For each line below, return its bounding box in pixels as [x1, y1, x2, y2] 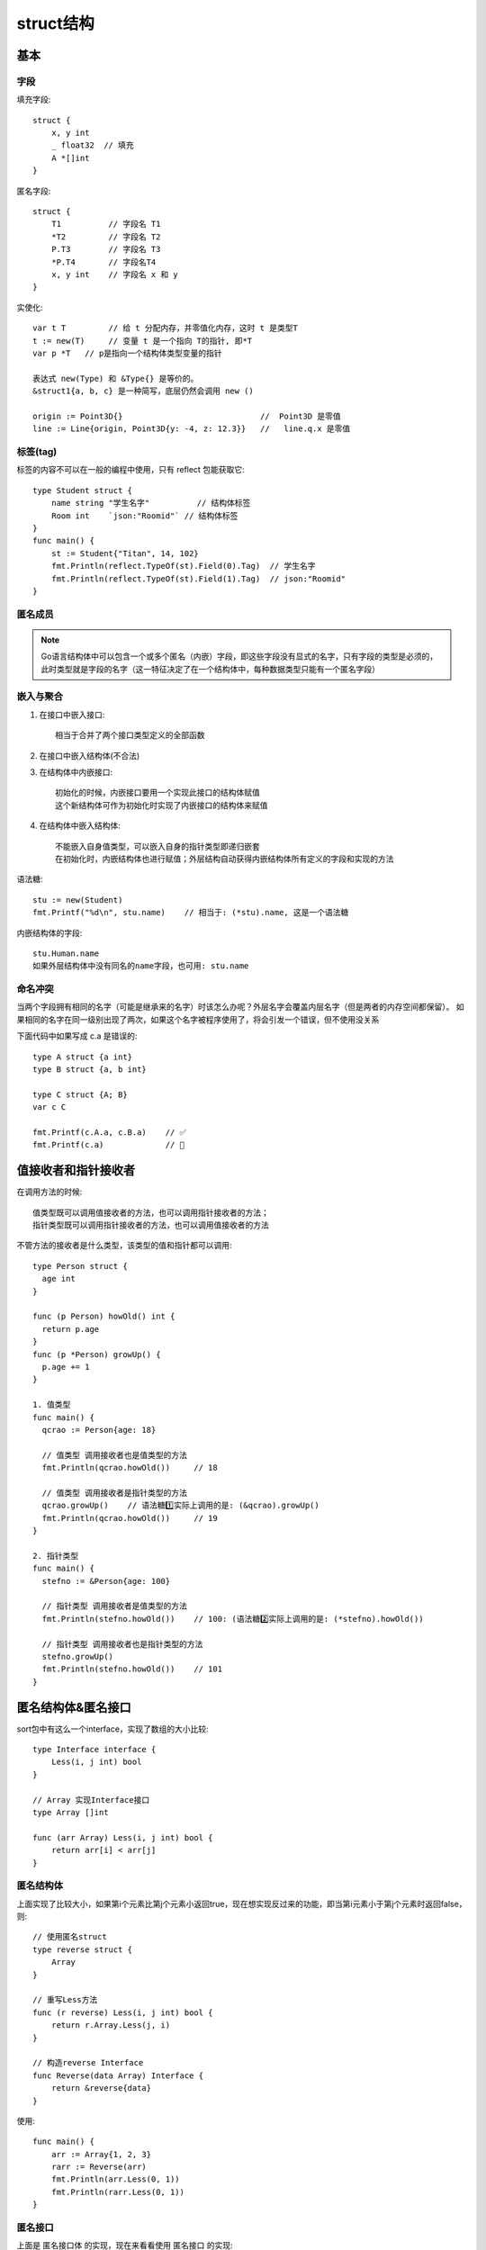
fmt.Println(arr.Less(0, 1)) [50, 2174, 180, 2184]
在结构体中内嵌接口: [39, 767, 113, 778]
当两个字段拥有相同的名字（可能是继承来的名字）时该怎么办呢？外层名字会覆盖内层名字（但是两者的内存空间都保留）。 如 [16, 1002, 464, 1012]
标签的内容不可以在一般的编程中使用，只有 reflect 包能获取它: [16, 464, 245, 475]
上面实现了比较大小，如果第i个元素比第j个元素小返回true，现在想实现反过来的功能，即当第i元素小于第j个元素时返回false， [16, 1898, 467, 1909]
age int [41, 1273, 76, 1284]
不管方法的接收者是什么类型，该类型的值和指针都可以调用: [16, 1240, 233, 1251]
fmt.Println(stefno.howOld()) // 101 [41, 1664, 223, 1674]
